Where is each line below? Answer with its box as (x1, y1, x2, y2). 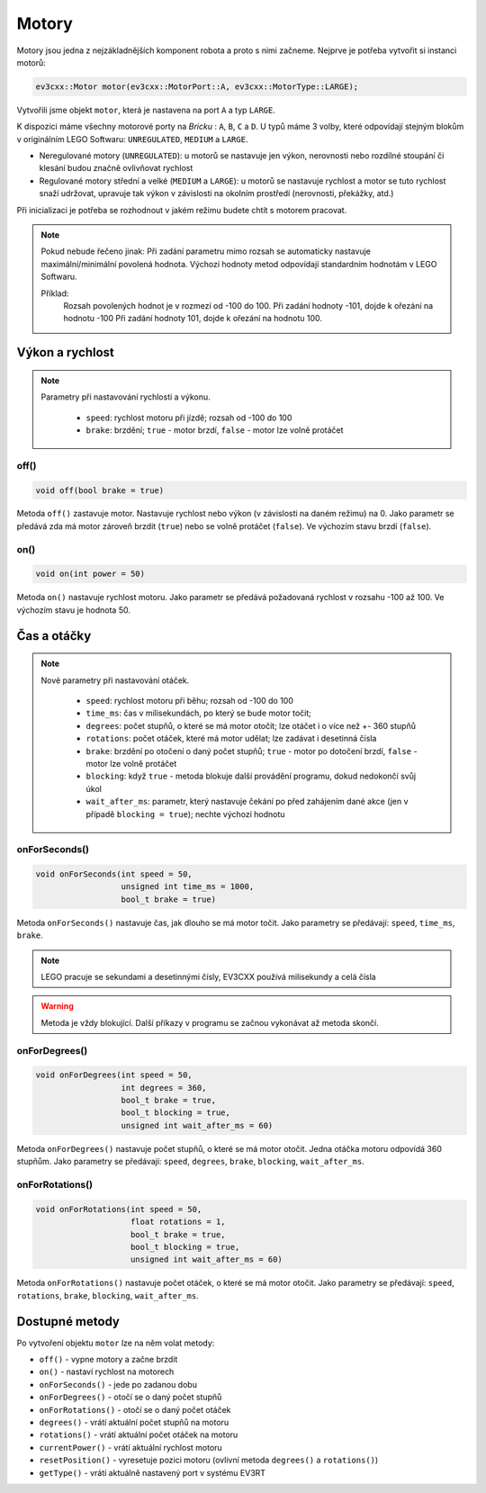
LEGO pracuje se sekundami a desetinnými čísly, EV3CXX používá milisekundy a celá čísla (40, 971, 377, 982)
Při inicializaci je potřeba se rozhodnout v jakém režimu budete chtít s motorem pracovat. (16, 204, 347, 215)
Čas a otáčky (16, 628, 92, 643)
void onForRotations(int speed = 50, (35, 1204, 202, 1214)
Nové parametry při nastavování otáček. (40, 675, 190, 686)
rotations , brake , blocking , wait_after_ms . (16, 1290, 200, 1300)
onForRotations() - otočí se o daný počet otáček (39, 1404, 231, 1415)
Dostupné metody (16, 1314, 121, 1329)
